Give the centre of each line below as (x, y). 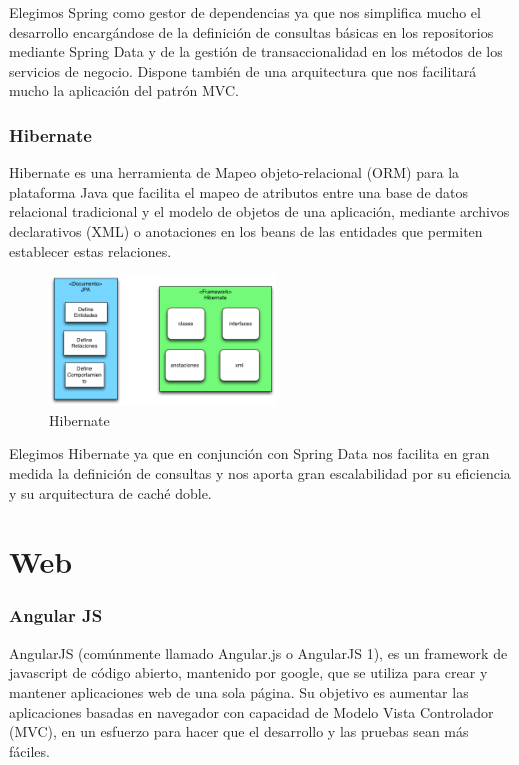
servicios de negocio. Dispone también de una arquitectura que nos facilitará (243, 70)
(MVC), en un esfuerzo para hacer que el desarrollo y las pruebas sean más (239, 731)
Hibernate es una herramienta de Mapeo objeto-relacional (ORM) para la (234, 172)
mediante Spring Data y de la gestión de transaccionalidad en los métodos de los (256, 51)
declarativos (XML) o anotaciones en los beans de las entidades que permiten (246, 230)
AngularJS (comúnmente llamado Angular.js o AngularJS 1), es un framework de (258, 652)
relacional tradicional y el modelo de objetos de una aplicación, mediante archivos (259, 211)
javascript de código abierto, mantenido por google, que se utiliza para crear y (248, 672)
